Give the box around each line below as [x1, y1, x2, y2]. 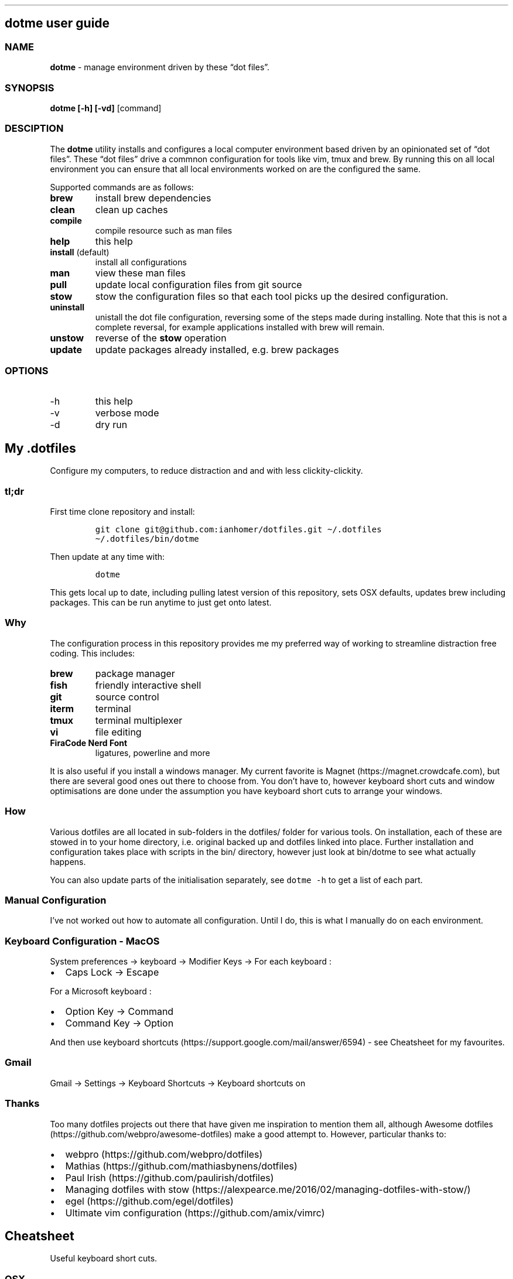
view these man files [95, 266, 186, 279]
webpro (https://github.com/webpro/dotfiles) [65, 1148, 263, 1160]
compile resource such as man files [95, 225, 232, 235]
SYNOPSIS [5, 81, 54, 94]
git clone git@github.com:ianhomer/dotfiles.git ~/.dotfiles [95, 525, 382, 535]
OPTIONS [5, 365, 49, 377]
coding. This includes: [50, 648, 135, 658]
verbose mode [95, 407, 159, 419]
